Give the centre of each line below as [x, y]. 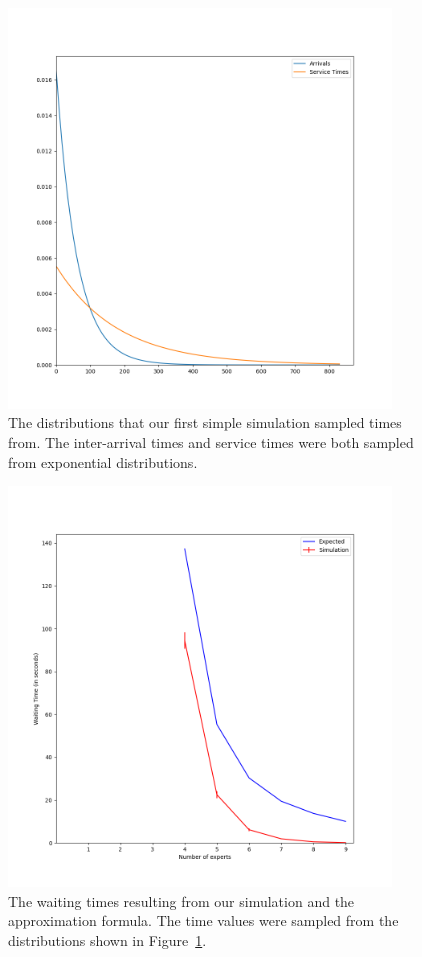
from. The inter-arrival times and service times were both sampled [211, 442]
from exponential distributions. [103, 461]
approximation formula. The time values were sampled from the [203, 920]
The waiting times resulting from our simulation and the [181, 900]
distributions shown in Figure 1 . [107, 939]
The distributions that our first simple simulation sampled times [205, 422]
